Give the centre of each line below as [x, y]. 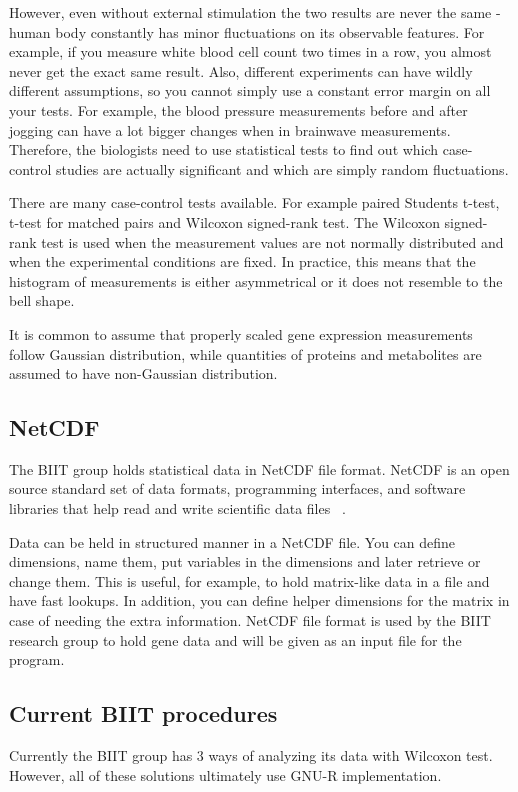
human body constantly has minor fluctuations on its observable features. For [247, 31]
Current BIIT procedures [143, 713]
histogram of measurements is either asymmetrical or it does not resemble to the [256, 280]
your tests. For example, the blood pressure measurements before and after [238, 109]
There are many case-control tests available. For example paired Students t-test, [254, 202]
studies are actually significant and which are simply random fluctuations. [282, 168]
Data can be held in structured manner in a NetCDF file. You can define [232, 541]
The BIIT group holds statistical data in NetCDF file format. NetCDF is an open [259, 468]
